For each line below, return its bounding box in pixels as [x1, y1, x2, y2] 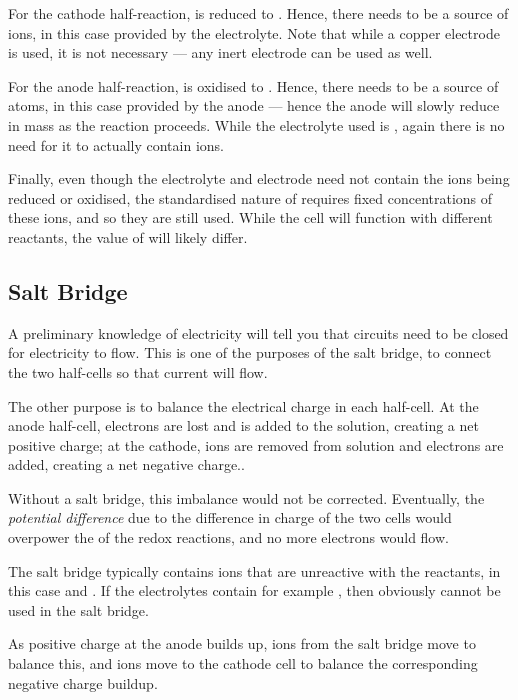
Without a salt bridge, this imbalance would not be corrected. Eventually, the [8, 487, 485, 508]
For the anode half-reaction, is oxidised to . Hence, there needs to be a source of [8, 75, 499, 96]
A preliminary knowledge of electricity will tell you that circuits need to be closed [8, 322, 509, 343]
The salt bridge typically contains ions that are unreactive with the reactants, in [8, 560, 501, 581]
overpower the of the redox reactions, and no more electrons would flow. [8, 527, 449, 548]
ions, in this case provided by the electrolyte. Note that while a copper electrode [8, 22, 500, 43]
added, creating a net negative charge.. [8, 454, 245, 475]
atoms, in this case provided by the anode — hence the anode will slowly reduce [8, 95, 500, 116]
